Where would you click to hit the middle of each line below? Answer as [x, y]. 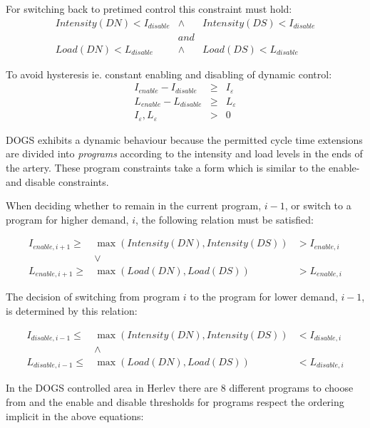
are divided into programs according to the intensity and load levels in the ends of [184, 153]
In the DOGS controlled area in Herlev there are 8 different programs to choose [180, 388]
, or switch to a [318, 205]
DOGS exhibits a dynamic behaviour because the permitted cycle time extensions [184, 139]
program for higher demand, [67, 219]
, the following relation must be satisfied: [224, 219]
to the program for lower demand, [264, 297]
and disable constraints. [57, 181]
